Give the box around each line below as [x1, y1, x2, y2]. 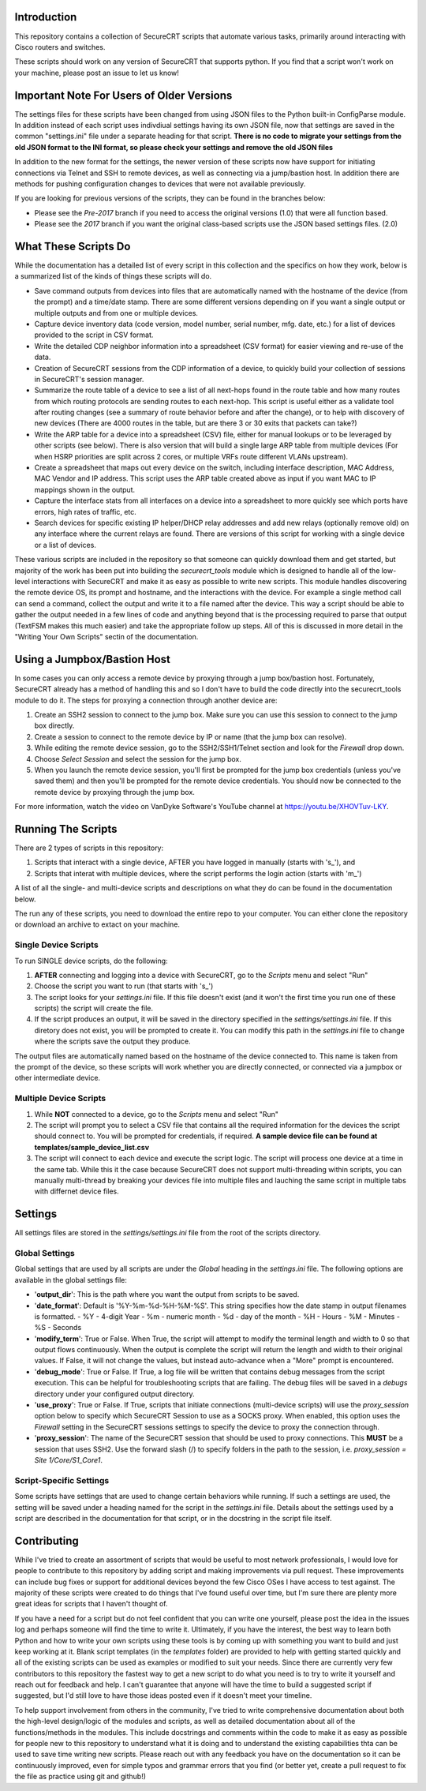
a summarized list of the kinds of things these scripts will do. [14, 272, 212, 281]
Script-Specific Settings [14, 1474, 110, 1486]
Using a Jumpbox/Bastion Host [14, 652, 171, 666]
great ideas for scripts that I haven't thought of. [14, 1599, 168, 1609]
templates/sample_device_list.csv [34, 1142, 150, 1152]
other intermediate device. [14, 1073, 101, 1083]
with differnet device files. [34, 1186, 119, 1196]
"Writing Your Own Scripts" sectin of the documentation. [14, 631, 199, 641]
